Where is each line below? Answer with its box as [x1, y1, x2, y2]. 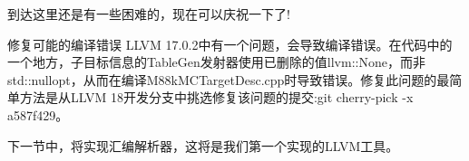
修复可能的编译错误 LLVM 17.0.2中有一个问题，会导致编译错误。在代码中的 [7, 34, 453, 53]
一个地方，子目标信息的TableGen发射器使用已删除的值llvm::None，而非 [7, 52, 425, 71]
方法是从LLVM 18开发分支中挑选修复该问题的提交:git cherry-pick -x [19, 88, 414, 107]
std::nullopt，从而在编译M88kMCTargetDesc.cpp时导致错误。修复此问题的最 [7, 70, 450, 89]
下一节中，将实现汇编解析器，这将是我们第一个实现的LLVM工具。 [7, 136, 399, 155]
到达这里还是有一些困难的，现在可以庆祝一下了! [7, 5, 290, 23]
